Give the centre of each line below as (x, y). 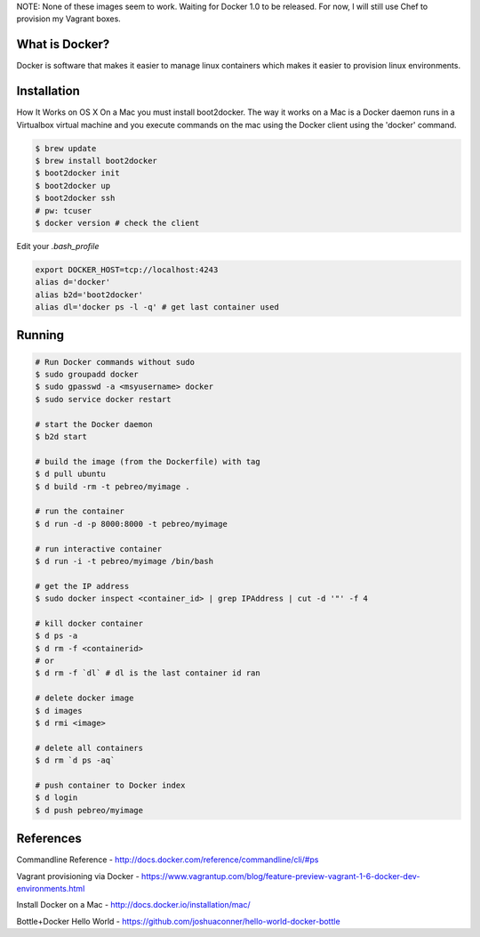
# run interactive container (99, 549)
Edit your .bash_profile (58, 246)
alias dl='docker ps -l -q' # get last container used (157, 307)
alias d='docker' (73, 282)
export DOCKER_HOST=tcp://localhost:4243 (127, 270)
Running (40, 335)
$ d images (59, 711)
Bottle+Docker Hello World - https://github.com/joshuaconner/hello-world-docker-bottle (179, 921)
